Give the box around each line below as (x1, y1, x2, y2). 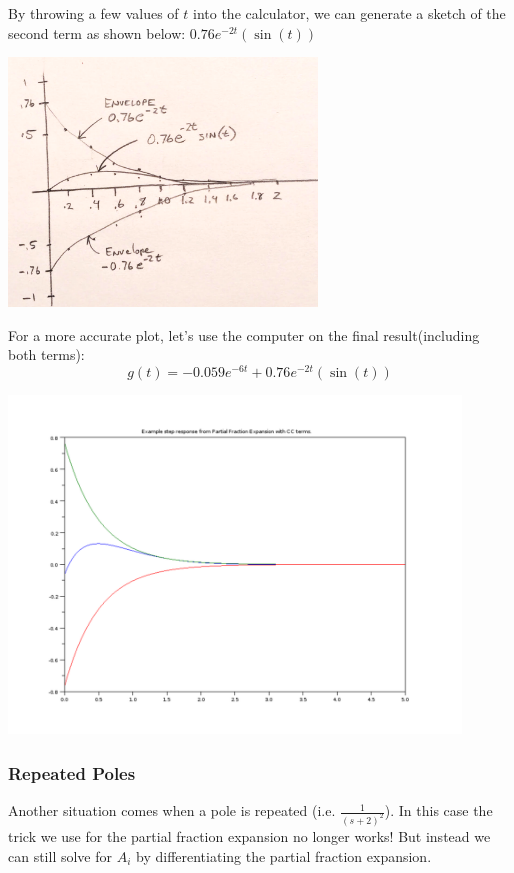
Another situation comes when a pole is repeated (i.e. (8, 800, 336, 821)
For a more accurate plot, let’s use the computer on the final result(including (8, 324, 480, 345)
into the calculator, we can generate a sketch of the (193, 3, 506, 23)
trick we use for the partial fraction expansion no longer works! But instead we (8, 825, 491, 846)
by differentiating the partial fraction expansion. (136, 845, 432, 866)
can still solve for (8, 845, 113, 866)
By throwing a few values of (8, 3, 179, 23)
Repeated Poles (8, 760, 136, 785)
